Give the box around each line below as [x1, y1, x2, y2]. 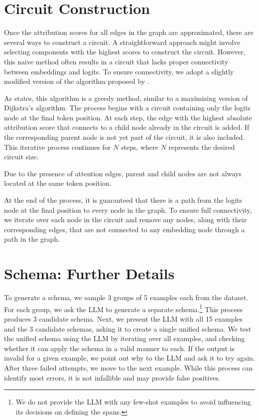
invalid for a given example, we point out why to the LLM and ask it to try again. [4, 353, 255, 363]
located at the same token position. [4, 178, 112, 188]
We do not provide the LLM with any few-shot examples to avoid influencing [15, 397, 251, 407]
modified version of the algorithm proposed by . [4, 76, 149, 86]
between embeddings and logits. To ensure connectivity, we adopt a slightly [4, 66, 234, 76]
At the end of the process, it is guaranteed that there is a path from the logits [4, 195, 243, 205]
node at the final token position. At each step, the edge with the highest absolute [4, 112, 252, 122]
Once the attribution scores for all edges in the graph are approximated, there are [4, 27, 254, 37]
